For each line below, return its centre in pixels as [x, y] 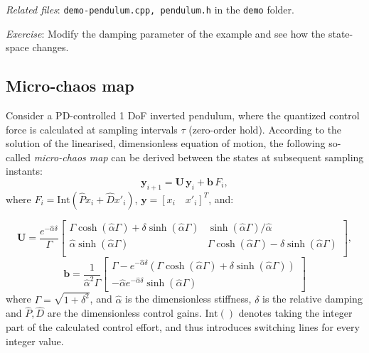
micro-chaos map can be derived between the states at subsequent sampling [199, 157]
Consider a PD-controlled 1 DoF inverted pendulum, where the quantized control [183, 115]
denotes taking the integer [295, 313]
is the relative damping [312, 299]
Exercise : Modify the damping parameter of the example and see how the [166, 33]
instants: [24, 171]
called [18, 157]
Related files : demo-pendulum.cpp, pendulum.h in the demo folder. [150, 9]
